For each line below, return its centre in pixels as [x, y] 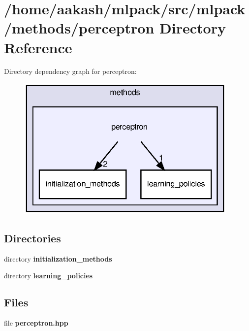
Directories [32, 238]
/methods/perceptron [79, 28]
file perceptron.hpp [36, 322]
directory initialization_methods [58, 259]
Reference [38, 47]
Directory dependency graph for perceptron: [70, 71]
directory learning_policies [48, 275]
